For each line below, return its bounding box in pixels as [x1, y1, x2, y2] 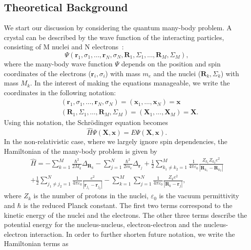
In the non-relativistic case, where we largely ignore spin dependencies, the [4, 136, 228, 146]
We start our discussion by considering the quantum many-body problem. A [4, 22, 232, 33]
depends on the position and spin [121, 58, 221, 68]
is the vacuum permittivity [159, 190, 239, 201]
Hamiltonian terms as [4, 238, 69, 249]
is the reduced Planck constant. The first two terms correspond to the [23, 200, 232, 210]
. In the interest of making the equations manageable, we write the [30, 78, 230, 88]
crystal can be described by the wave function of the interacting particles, [4, 32, 224, 42]
